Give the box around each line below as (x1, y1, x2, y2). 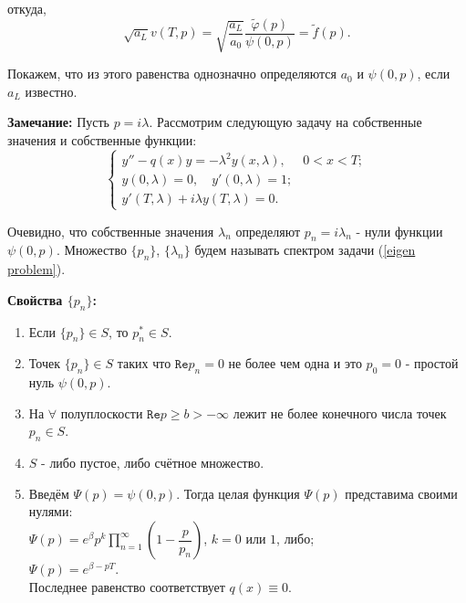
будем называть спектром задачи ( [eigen (194, 240, 416, 259)
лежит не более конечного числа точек (233, 403, 447, 422)
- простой (405, 354, 459, 373)
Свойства (7, 290, 63, 309)
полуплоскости (60, 403, 143, 422)
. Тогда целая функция (176, 483, 300, 503)
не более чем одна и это (228, 354, 362, 373)
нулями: (28, 502, 73, 521)
